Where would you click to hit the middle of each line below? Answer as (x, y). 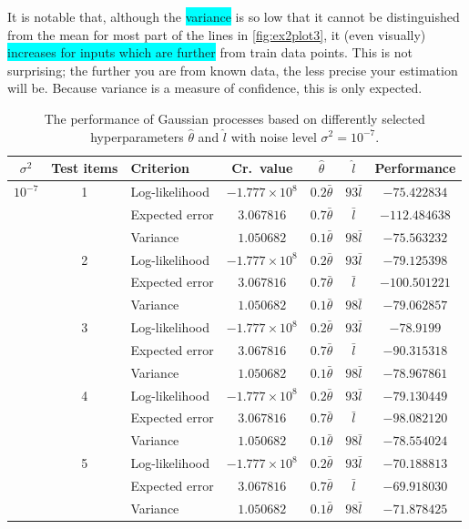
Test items (85, 168)
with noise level (274, 136)
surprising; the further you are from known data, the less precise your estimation (233, 70)
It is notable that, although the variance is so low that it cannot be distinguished (234, 16)
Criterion (160, 168)
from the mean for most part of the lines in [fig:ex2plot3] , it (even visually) (217, 34)
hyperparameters (137, 136)
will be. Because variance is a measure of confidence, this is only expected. (215, 88)
